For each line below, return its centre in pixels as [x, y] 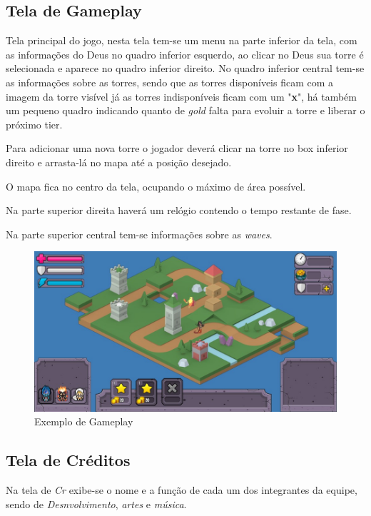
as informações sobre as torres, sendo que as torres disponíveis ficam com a [170, 82]
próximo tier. [34, 124]
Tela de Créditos [68, 460]
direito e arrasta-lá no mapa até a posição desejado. [119, 162]
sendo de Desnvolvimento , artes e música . [96, 504]
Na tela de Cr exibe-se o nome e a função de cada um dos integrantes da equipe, [182, 490]
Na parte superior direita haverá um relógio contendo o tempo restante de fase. [179, 210]
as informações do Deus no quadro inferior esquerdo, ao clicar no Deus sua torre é [185, 54]
